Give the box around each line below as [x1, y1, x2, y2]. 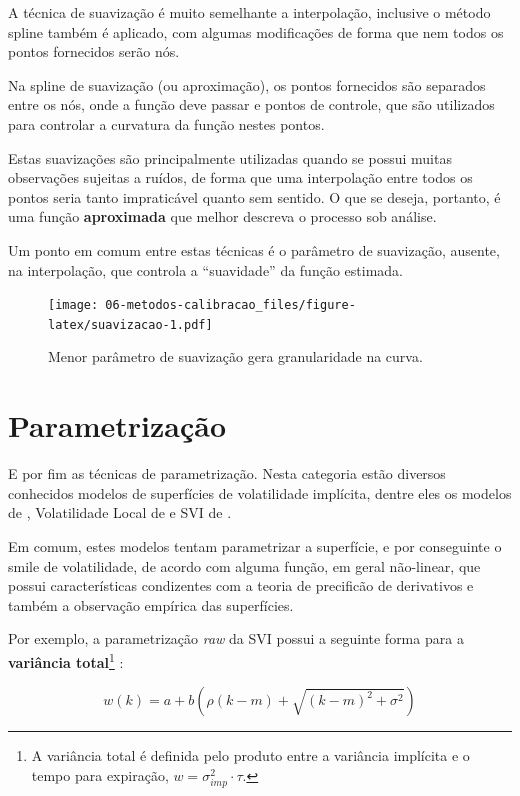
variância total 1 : [8, 648, 124, 672]
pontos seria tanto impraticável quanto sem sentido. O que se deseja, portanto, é [8, 186, 501, 207]
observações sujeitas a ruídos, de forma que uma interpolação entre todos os [8, 167, 473, 188]
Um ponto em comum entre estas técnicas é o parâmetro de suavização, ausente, [8, 239, 500, 260]
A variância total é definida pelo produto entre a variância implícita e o [31, 745, 470, 766]
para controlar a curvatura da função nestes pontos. [8, 113, 325, 134]
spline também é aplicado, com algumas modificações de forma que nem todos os [8, 21, 504, 42]
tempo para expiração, [31, 764, 169, 785]
